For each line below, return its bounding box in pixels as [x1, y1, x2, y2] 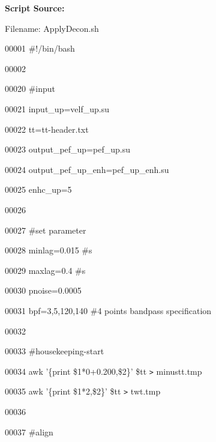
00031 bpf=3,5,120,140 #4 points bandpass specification [5, 304, 212, 316]
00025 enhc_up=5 [5, 183, 72, 196]
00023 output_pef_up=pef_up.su [5, 143, 130, 156]
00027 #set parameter [5, 223, 86, 236]
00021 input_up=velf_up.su [5, 102, 109, 115]
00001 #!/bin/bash [5, 42, 75, 55]
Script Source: [5, 2, 65, 14]
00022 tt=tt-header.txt [5, 123, 89, 135]
